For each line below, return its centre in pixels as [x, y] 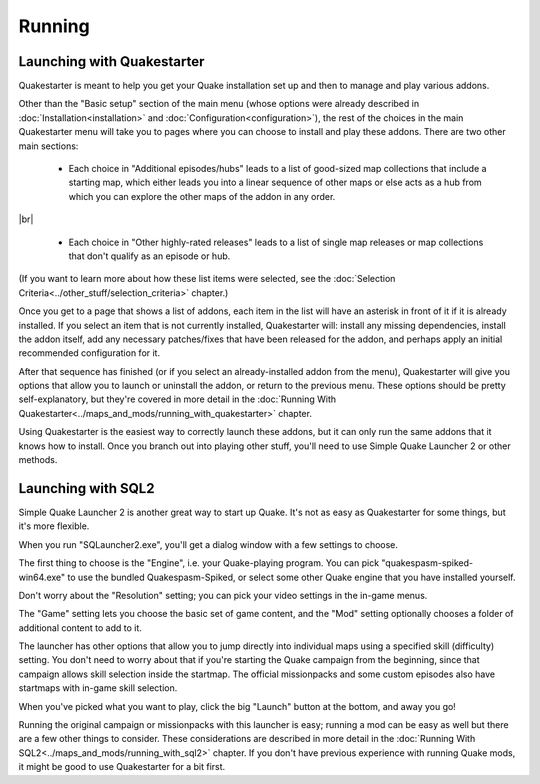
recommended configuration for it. [89, 353]
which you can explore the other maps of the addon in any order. [202, 196]
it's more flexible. [54, 526]
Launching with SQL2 [86, 488]
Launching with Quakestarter [111, 61]
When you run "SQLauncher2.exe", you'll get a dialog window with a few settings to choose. [208, 544]
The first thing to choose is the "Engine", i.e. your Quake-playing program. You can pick [199, 563]
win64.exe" [42, 577]
